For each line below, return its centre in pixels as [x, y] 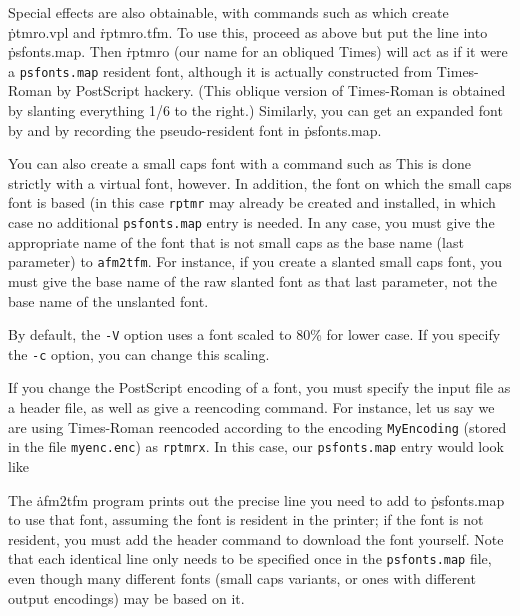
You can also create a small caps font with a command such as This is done [239, 163]
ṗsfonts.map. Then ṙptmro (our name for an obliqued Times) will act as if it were [258, 51]
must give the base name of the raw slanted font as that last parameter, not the [252, 280]
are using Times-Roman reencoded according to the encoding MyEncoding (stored [257, 426]
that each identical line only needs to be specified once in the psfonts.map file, [250, 558]
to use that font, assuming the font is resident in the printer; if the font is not [246, 519]
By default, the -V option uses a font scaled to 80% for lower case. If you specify [254, 334]
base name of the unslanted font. [108, 300]
